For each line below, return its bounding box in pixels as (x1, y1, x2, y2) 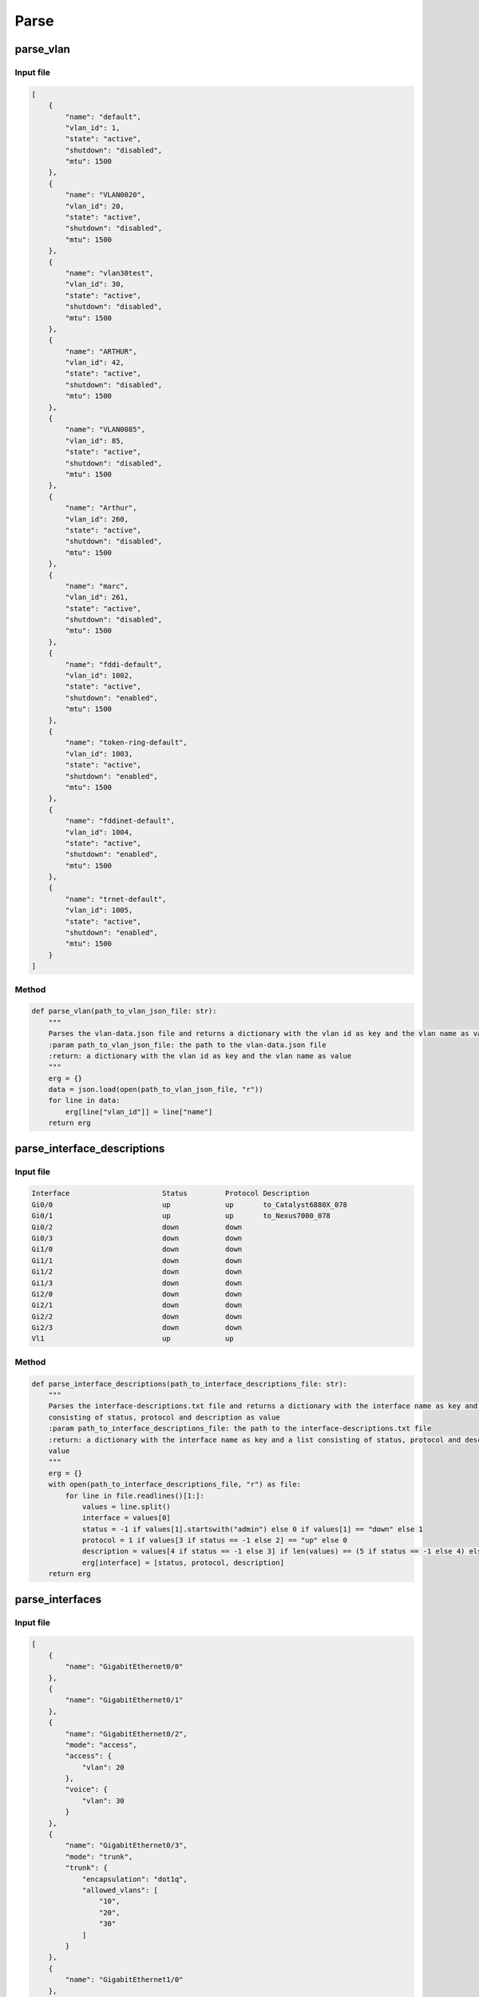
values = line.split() (81, 1502, 171, 1511)
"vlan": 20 (81, 1762, 125, 1772)
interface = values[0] (81, 1514, 171, 1523)
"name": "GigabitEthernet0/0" (65, 1662, 184, 1671)
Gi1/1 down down (31, 1256, 243, 1265)
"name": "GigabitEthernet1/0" (65, 1975, 184, 1984)
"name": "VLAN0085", (65, 425, 146, 435)
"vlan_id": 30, (65, 280, 125, 289)
